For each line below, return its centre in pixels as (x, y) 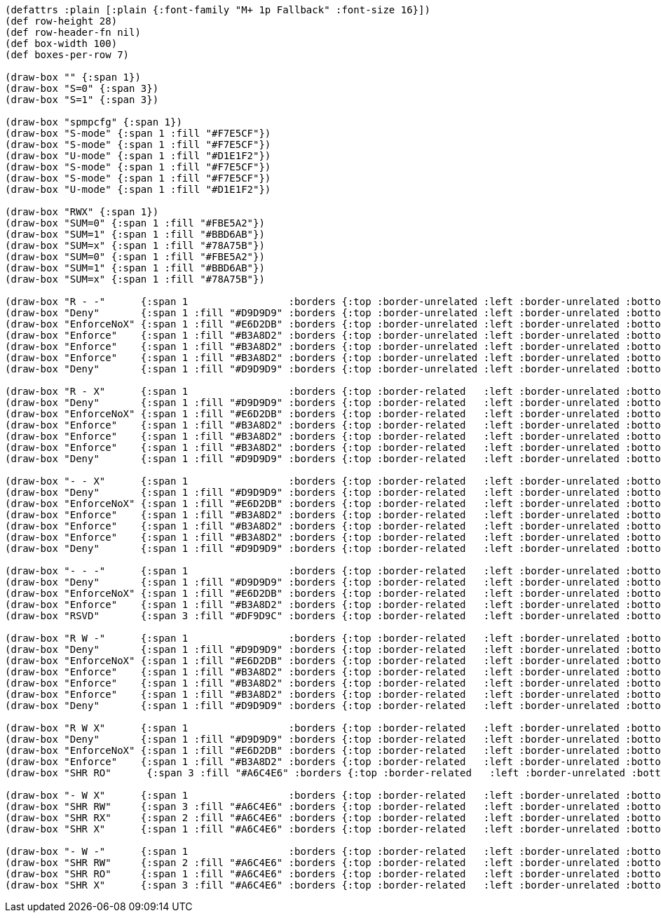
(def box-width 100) (61, 43)
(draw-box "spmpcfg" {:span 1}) (94, 122)
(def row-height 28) (61, 21)
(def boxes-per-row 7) (67, 55)
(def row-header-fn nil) (73, 32)
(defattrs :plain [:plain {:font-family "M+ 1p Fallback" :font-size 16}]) (218, 10)
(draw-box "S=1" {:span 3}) (82, 100)
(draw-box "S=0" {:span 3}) (82, 88)
